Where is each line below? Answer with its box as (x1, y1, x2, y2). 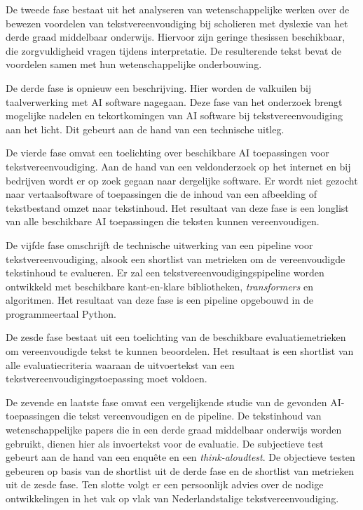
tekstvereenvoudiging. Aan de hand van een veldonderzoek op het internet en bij (6, 159, 351, 173)
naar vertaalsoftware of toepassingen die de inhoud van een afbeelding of (6, 187, 317, 201)
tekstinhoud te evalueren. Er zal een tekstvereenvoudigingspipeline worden (6, 265, 324, 280)
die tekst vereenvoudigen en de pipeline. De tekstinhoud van (63, 408, 322, 423)
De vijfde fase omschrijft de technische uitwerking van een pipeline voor (6, 237, 313, 252)
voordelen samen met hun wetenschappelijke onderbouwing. (6, 57, 262, 72)
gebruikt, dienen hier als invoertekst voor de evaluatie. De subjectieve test (6, 436, 324, 450)
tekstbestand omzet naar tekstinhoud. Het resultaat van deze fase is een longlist (6, 200, 349, 215)
